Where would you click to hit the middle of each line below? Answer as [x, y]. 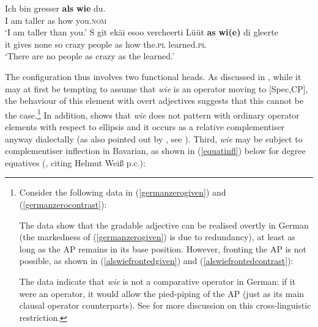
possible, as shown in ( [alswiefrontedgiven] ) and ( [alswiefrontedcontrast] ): [156, 261]
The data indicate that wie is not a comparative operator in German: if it [157, 281]
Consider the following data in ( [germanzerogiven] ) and [123, 192]
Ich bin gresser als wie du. [55, 8]
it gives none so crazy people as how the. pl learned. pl [105, 44]
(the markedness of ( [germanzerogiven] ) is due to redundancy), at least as [157, 237]
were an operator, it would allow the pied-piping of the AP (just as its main [162, 293]
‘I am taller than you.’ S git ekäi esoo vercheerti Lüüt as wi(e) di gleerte [142, 32]
